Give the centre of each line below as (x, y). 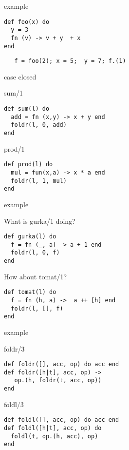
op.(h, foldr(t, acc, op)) (58, 381)
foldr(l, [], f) (37, 308)
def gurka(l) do (30, 237)
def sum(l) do (27, 109)
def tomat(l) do (30, 292)
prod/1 (14, 148)
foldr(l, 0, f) (35, 253)
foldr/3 (14, 348)
